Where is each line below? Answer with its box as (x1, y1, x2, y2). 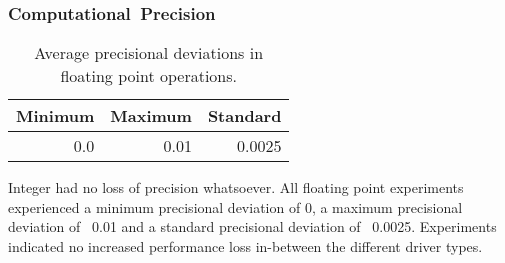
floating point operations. (60, 64, 238, 88)
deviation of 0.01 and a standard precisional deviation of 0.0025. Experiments (8, 216, 497, 237)
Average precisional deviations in (34, 41, 264, 65)
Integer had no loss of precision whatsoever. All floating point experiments (8, 177, 464, 198)
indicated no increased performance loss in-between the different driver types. (8, 236, 483, 256)
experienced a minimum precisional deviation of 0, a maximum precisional (8, 196, 463, 217)
